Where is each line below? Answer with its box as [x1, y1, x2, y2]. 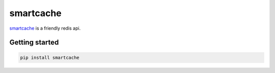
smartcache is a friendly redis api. [9, 25, 81, 31]
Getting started [9, 38, 59, 47]
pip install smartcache [20, 54, 80, 60]
